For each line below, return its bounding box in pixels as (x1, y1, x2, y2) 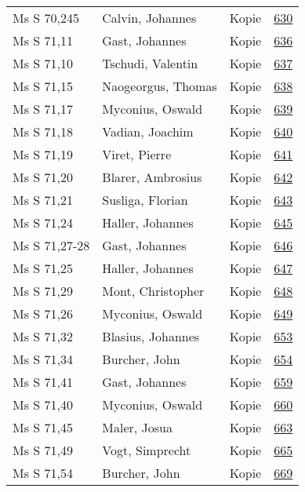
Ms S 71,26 (13, 304, 73, 323)
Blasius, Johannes (102, 327, 200, 345)
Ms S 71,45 (13, 418, 73, 436)
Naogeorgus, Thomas (102, 77, 217, 95)
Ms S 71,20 (13, 168, 73, 186)
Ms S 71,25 (13, 259, 73, 277)
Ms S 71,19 (13, 145, 73, 163)
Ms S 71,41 (13, 373, 73, 391)
